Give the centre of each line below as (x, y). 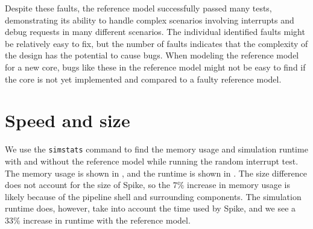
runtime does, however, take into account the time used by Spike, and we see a (150, 208)
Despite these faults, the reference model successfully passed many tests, (138, 8)
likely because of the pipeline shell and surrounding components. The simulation (153, 196)
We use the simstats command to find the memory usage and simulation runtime (156, 149)
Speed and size (68, 120)
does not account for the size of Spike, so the (88, 185)
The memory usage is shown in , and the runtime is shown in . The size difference (156, 173)
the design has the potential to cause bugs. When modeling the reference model (152, 55)
